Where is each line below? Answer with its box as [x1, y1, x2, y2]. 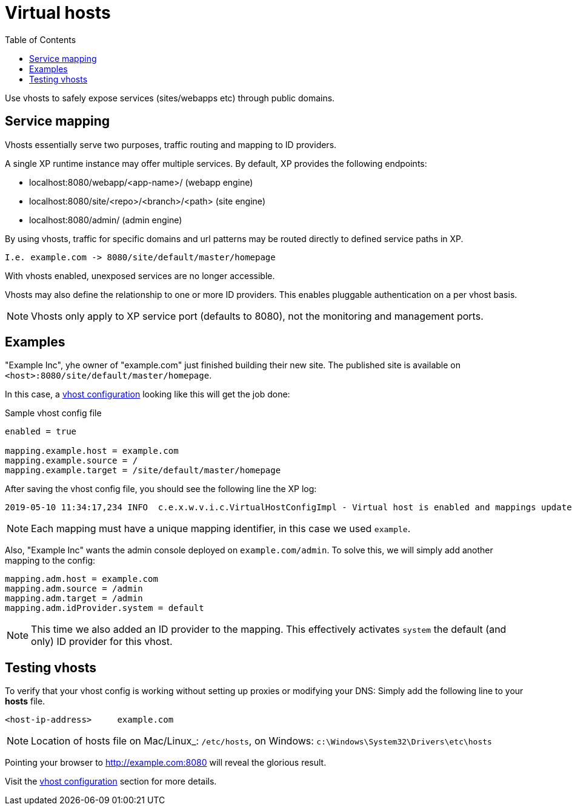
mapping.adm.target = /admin [5, 593, 143, 604]
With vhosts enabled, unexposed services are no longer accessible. [5, 270, 275, 281]
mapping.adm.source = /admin [5, 584, 143, 594]
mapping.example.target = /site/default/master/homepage [5, 465, 281, 476]
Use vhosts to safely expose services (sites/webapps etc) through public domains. [5, 92, 335, 103]
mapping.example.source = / [5, 456, 138, 466]
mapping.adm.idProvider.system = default [5, 603, 204, 613]
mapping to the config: [5, 555, 96, 566]
